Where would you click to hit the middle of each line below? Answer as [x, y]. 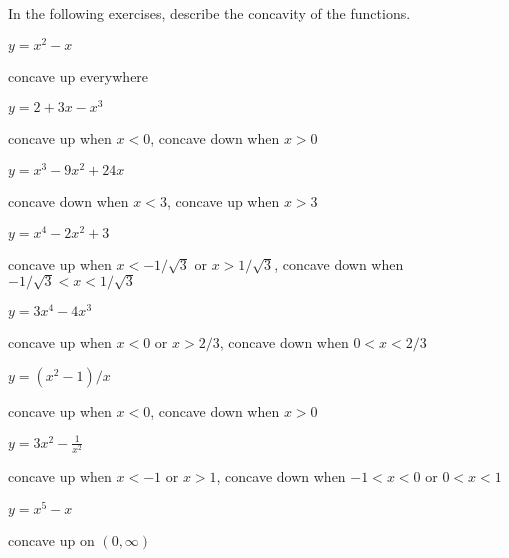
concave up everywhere [78, 75]
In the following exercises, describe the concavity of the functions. [209, 13]
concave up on [51, 539]
